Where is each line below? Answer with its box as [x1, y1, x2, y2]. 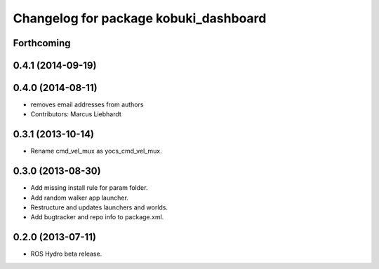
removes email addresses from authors [30, 100, 144, 109]
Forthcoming [13, 37, 71, 49]
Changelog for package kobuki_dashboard [13, 11, 267, 26]
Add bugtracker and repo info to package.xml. [30, 213, 164, 221]
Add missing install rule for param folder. [30, 184, 148, 192]
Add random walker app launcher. [30, 193, 129, 202]
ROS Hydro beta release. [30, 249, 102, 258]
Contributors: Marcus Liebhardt [30, 110, 122, 118]
